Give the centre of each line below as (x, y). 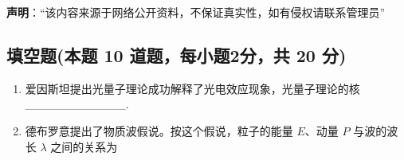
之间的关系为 (84, 146)
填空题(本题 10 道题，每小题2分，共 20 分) (177, 55)
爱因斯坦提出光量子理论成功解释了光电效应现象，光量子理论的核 (192, 88)
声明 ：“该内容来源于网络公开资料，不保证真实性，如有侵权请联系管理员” (196, 12)
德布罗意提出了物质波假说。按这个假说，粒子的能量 (159, 130)
